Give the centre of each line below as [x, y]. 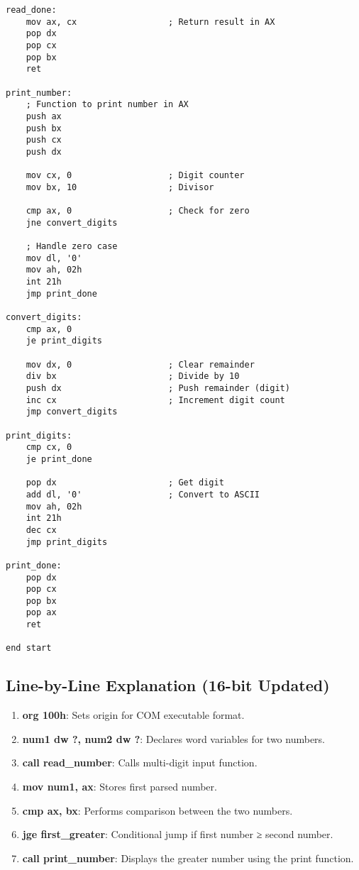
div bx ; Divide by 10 [133, 376]
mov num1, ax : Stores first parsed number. [120, 787]
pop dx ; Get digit [125, 483]
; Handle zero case [72, 247]
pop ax [41, 613]
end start [29, 648]
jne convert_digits [72, 222]
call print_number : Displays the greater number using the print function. [188, 858]
